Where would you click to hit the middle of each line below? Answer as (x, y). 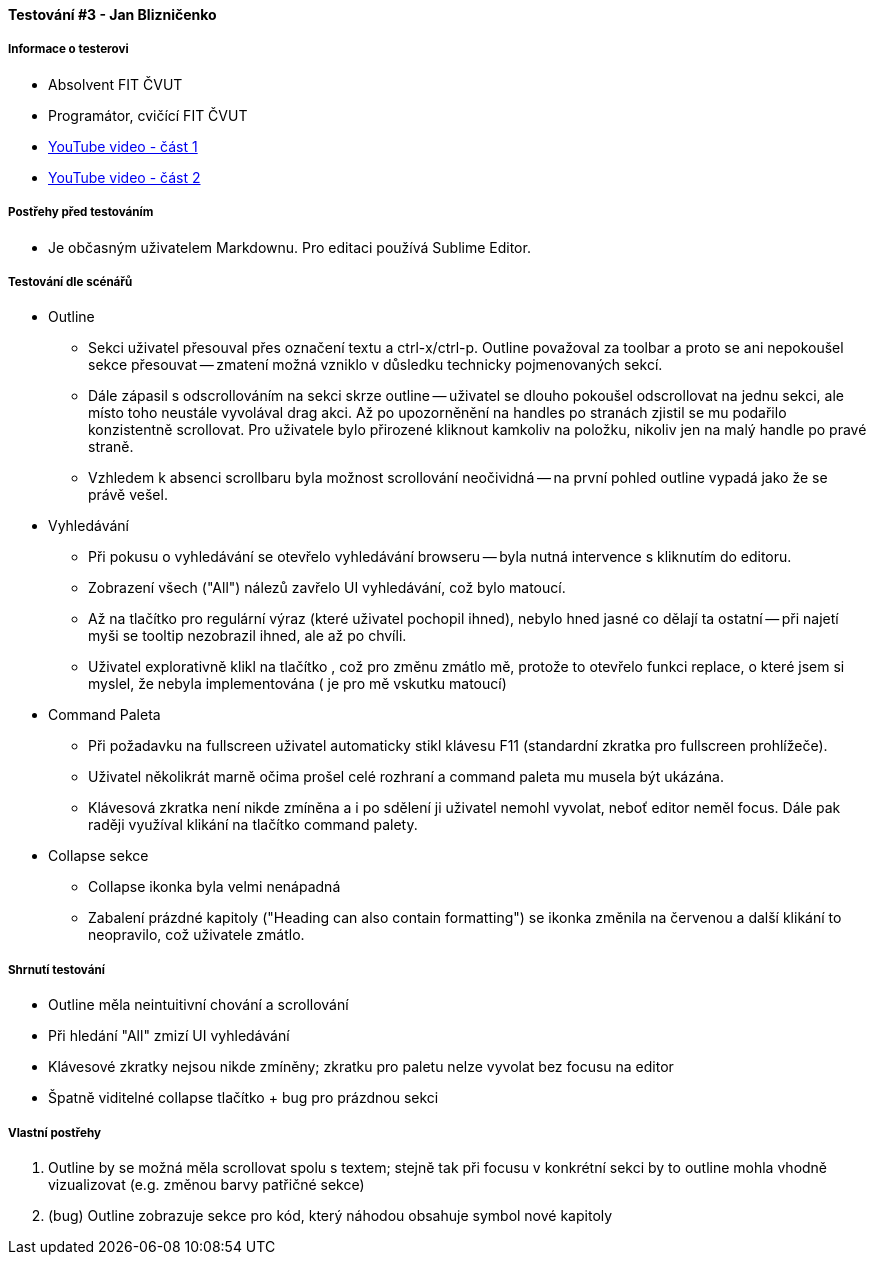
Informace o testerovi (68, 49)
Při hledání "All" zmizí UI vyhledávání (169, 1036)
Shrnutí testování (56, 969)
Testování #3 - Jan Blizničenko (112, 14)
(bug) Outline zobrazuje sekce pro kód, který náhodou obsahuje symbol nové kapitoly (330, 1215)
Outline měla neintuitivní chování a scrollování (198, 1005)
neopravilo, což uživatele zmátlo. (196, 935)
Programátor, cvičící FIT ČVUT (148, 115)
